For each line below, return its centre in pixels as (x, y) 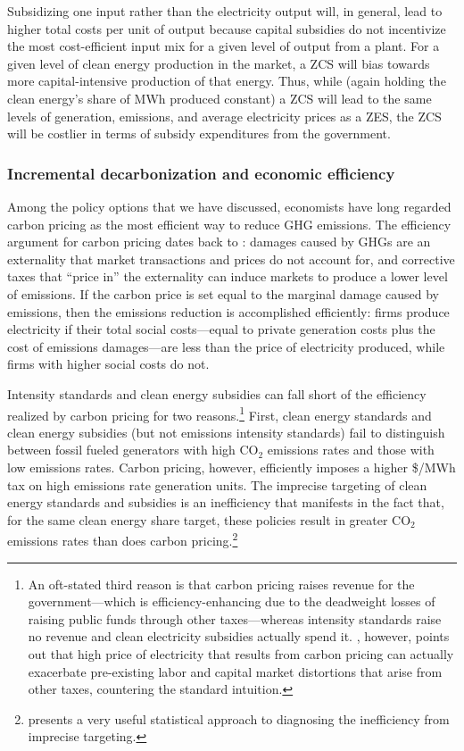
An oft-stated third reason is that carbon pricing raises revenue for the (221, 584)
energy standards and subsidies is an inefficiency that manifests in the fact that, (226, 502)
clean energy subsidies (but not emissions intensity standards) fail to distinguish (226, 432)
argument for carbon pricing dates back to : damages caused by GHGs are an (219, 242)
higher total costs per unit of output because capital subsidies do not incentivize (227, 28)
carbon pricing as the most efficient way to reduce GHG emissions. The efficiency (229, 224)
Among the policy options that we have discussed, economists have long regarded (229, 206)
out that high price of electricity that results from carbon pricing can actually (241, 653)
